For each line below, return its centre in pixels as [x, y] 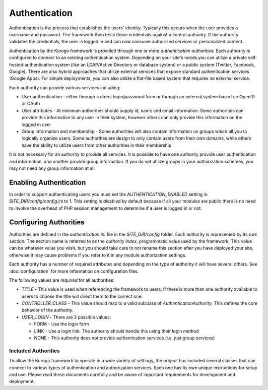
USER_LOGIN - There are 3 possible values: [66, 317]
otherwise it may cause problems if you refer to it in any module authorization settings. [98, 255]
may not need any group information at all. [53, 168]
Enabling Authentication [48, 182]
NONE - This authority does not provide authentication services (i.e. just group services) [125, 338]
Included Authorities [34, 351]
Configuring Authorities [47, 223]
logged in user [36, 125]
